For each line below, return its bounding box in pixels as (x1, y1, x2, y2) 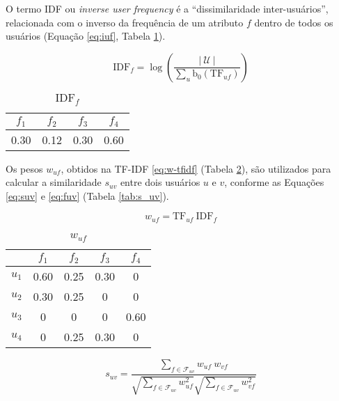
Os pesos (6, 161, 43, 175)
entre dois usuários (120, 175, 200, 189)
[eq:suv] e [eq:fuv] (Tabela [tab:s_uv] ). (6, 188, 169, 203)
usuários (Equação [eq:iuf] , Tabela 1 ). (6, 29, 166, 43)
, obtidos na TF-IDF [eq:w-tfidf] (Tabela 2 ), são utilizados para (61, 161, 331, 175)
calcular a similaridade (6, 175, 102, 189)
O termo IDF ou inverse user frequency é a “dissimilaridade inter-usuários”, (6, 1, 329, 15)
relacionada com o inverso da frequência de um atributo (6, 15, 244, 29)
